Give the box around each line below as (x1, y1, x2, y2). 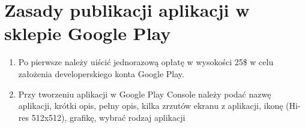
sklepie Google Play (4, 21, 171, 45)
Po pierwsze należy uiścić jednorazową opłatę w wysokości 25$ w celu (18, 56, 274, 68)
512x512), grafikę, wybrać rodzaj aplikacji (31, 111, 186, 123)
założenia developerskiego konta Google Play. (18, 67, 184, 80)
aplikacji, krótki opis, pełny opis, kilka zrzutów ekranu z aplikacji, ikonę (18, 99, 283, 112)
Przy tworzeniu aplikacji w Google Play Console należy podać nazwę (18, 87, 271, 100)
